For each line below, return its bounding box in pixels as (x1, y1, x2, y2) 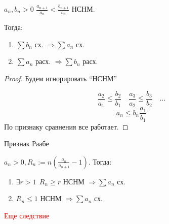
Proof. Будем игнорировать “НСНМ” (4, 73, 117, 84)
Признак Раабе (4, 138, 49, 149)
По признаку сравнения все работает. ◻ (4, 121, 129, 132)
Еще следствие (4, 210, 50, 221)
